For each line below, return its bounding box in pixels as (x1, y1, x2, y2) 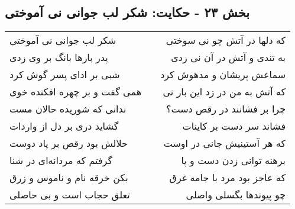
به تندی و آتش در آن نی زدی (171, 50, 286, 65)
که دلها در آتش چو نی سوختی (166, 33, 286, 47)
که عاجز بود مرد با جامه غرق (169, 171, 286, 185)
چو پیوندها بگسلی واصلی (186, 188, 286, 202)
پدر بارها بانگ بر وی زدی (9, 50, 108, 65)
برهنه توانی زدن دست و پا (181, 153, 286, 168)
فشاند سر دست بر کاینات (182, 119, 286, 133)
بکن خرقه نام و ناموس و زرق (9, 171, 128, 185)
